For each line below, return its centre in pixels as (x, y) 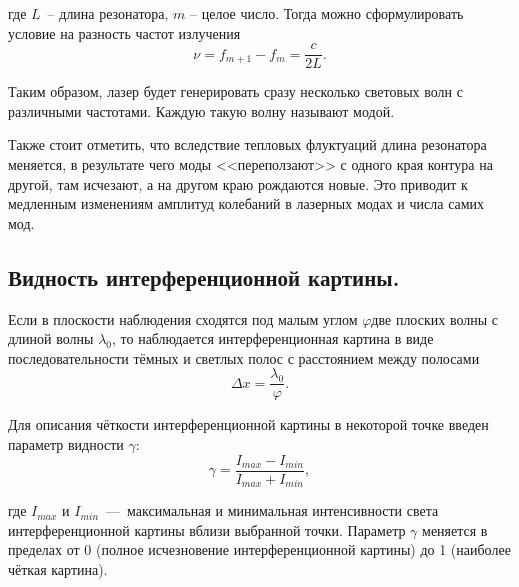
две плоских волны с (434, 318)
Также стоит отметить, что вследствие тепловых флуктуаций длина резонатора (247, 144)
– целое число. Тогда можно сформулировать (327, 13)
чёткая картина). (58, 568)
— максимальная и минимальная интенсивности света (272, 510)
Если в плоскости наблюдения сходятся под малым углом (183, 318)
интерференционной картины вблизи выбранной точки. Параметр (207, 529)
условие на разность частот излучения (124, 32)
